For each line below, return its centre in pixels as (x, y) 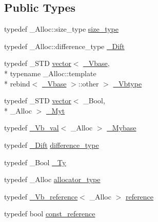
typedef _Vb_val (32, 128)
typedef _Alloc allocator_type (52, 179)
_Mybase (122, 128)
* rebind (17, 83)
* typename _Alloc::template (50, 73)
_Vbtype (127, 83)
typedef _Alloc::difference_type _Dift (64, 46)
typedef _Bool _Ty (35, 162)
